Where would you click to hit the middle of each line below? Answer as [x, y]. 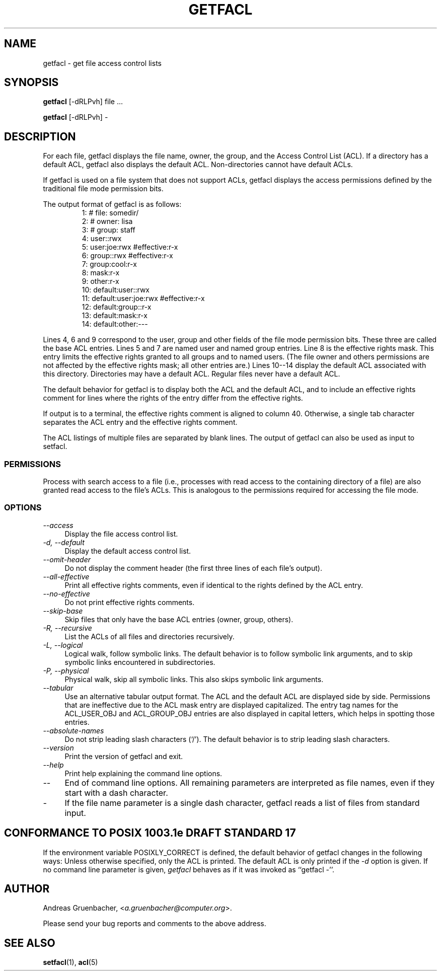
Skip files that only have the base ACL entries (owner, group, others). [179, 619]
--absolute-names [73, 730]
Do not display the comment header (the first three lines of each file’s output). [193, 568]
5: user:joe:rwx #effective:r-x [130, 247]
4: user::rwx [102, 239]
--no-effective [66, 593]
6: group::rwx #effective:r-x [127, 256]
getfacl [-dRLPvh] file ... [83, 102]
